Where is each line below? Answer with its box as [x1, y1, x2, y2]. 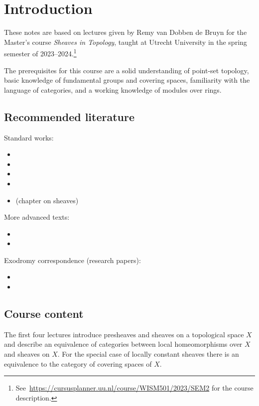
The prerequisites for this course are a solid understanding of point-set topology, [4, 65, 249, 75]
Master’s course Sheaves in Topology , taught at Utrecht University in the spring [4, 36, 247, 47]
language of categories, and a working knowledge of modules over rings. [4, 84, 222, 95]
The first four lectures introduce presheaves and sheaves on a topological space [4, 329, 244, 339]
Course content [4, 306, 84, 321]
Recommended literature [4, 109, 135, 124]
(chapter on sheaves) [15, 195, 79, 205]
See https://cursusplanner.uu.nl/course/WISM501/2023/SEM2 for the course [15, 383, 254, 393]
